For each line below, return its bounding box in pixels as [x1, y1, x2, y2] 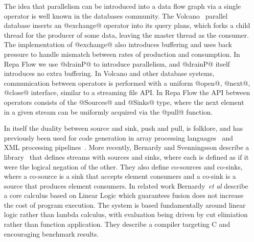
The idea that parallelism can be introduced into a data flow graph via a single [4, 1, 241, 11]
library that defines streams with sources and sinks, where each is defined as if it [4, 151, 249, 162]
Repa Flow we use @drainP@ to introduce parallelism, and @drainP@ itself [4, 58, 230, 69]
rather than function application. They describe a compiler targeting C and [4, 219, 230, 229]
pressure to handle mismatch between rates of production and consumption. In [4, 48, 240, 59]
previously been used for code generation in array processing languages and [4, 132, 233, 143]
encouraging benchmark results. [4, 228, 99, 239]
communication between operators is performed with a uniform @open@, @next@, [4, 77, 250, 88]
